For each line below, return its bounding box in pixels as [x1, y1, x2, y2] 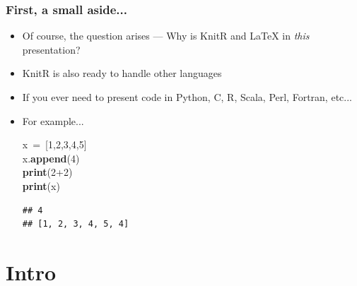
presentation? [22, 42, 81, 56]
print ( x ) [22, 178, 60, 193]
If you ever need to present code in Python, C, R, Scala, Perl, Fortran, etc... [22, 90, 352, 104]
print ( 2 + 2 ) [22, 165, 73, 179]
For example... [22, 113, 84, 128]
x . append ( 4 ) [22, 150, 80, 165]
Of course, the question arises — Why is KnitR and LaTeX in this [22, 28, 310, 43]
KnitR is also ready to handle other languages [22, 66, 222, 81]
